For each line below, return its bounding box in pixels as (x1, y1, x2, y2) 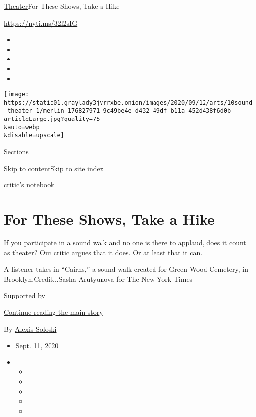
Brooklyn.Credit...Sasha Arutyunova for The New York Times (4, 273, 193, 284)
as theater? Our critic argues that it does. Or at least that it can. (4, 247, 203, 257)
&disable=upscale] (4, 132, 64, 139)
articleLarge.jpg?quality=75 (4, 116, 100, 123)
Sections (4, 146, 29, 157)
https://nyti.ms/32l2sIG (4, 17, 78, 28)
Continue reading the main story (4, 306, 103, 317)
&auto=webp (4, 123, 40, 131)
